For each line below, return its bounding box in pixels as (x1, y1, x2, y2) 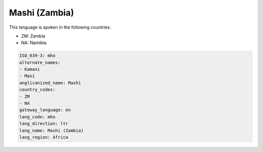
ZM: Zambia (21, 33, 46, 39)
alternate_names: (19, 60, 61, 65)
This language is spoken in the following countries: (9, 24, 111, 30)
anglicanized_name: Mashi (19, 80, 81, 85)
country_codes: (19, 87, 56, 92)
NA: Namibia (21, 40, 47, 46)
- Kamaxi (19, 67, 40, 72)
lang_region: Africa (19, 135, 68, 140)
